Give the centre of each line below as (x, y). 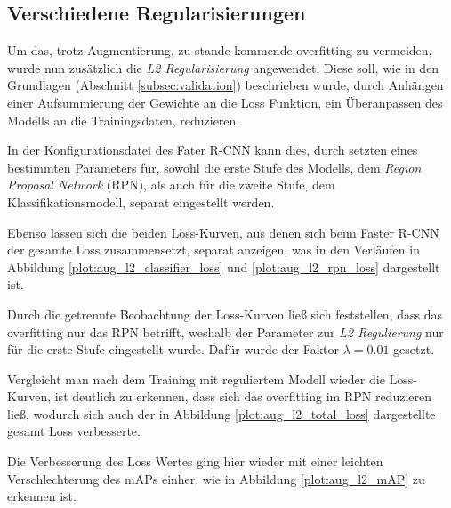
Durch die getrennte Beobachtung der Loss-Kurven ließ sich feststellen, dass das (225, 314)
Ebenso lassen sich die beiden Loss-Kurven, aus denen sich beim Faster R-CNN (223, 232)
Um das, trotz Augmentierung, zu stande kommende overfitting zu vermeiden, (220, 50)
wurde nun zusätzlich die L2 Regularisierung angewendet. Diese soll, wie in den (223, 67)
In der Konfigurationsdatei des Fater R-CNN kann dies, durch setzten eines (213, 150)
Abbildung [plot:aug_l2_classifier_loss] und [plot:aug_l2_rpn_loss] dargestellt (224, 266)
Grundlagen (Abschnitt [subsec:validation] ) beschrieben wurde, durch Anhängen (225, 85)
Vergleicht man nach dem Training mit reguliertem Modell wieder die (196, 379)
